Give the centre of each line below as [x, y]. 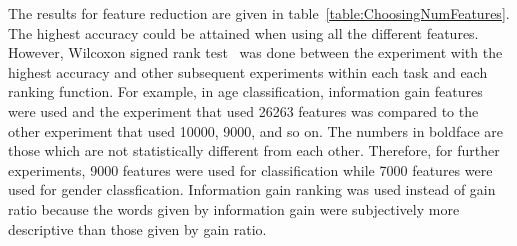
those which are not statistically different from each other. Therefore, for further [254, 150]
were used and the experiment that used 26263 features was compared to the [243, 110]
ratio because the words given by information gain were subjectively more [234, 208]
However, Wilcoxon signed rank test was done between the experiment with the [255, 52]
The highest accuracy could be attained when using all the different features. [243, 32]
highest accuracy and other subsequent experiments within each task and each [248, 71]
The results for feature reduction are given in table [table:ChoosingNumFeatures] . [259, 13]
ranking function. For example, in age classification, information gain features [245, 91]
